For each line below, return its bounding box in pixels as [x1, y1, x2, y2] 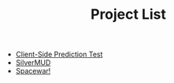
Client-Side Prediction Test [15, 49, 103, 60]
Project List [90, 5, 167, 23]
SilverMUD [15, 58, 51, 67]
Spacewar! [15, 67, 51, 76]
